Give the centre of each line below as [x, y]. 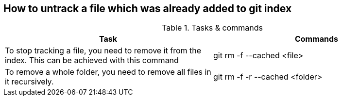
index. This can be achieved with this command [92, 60]
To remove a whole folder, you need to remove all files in [108, 72]
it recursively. [29, 82]
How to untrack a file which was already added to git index [148, 8]
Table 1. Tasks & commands [212, 28]
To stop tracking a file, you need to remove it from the [103, 51]
